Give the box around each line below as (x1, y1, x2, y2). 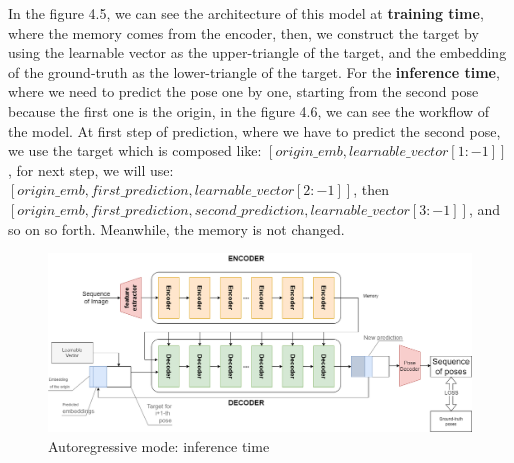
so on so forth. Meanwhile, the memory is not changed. (8, 218, 345, 239)
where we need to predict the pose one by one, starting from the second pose (8, 81, 479, 102)
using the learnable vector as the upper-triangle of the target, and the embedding (8, 42, 507, 63)
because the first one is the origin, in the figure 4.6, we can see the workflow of (8, 100, 490, 121)
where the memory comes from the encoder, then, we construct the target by (8, 22, 479, 43)
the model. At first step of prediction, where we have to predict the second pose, (8, 120, 501, 141)
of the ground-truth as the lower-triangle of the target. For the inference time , (8, 61, 500, 82)
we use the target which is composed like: (8, 140, 262, 161)
